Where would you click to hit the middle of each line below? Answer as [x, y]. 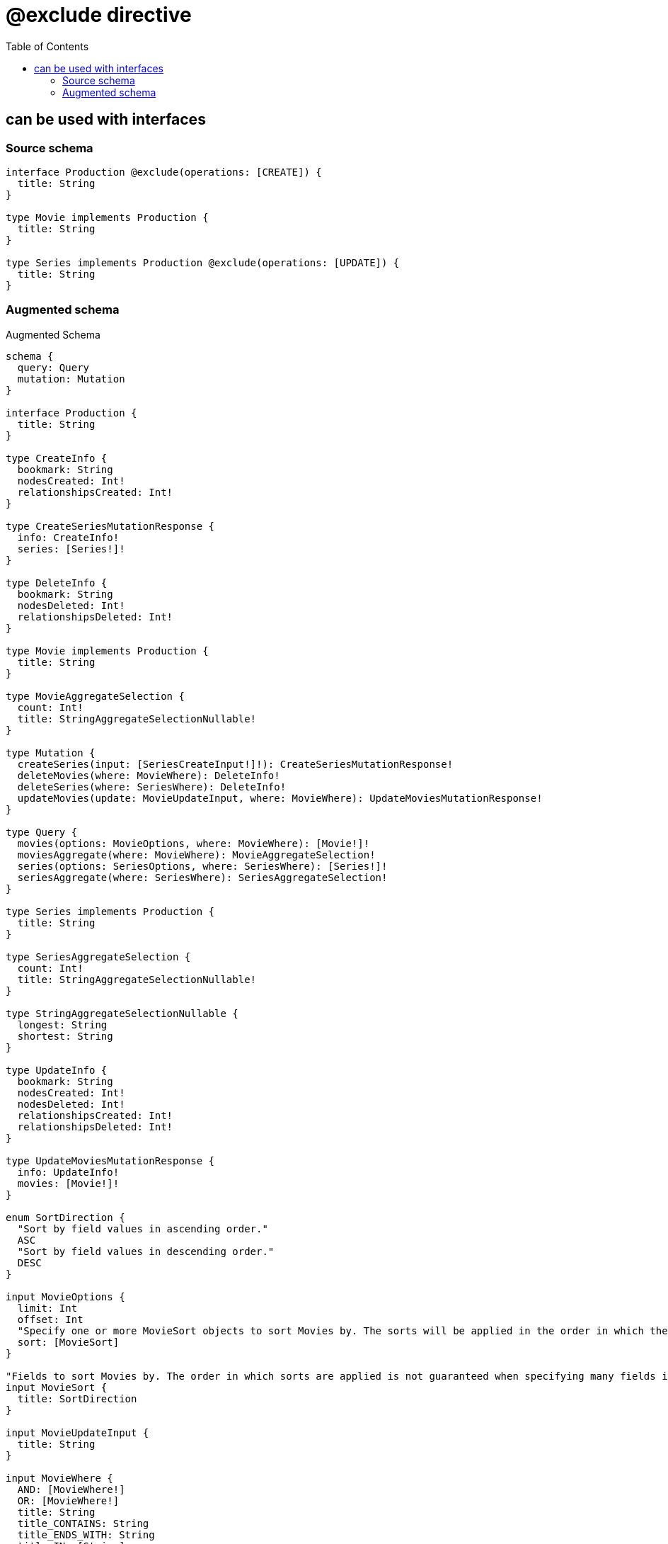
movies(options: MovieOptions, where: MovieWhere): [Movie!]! [194, 843]
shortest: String [65, 1036]
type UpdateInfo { [57, 1070]
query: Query [53, 367]
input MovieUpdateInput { [77, 1432]
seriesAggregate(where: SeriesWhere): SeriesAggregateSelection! [202, 877]
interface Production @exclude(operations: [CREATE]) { [164, 172]
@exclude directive [99, 15]
